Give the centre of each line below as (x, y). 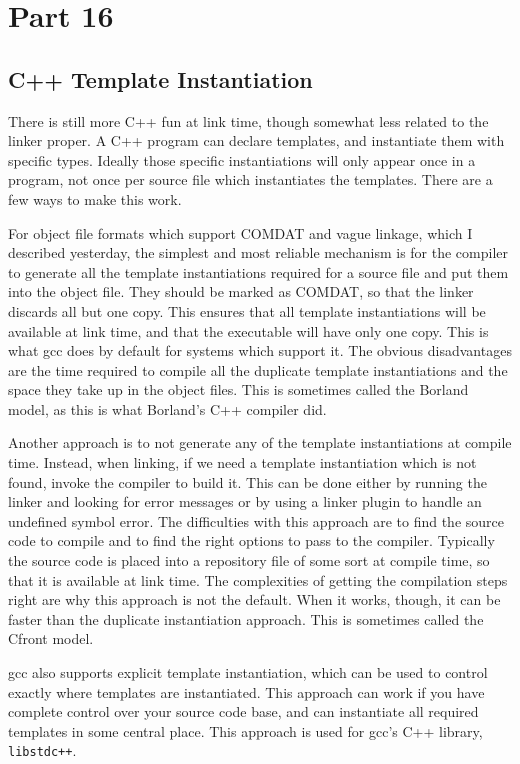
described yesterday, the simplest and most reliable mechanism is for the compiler (258, 252)
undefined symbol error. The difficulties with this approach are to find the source (256, 520)
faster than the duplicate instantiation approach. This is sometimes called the (246, 618)
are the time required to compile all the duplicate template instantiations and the (258, 369)
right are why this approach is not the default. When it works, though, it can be (254, 599)
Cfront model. (51, 638)
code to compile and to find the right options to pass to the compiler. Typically (251, 540)
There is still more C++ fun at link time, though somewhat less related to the (248, 120)
